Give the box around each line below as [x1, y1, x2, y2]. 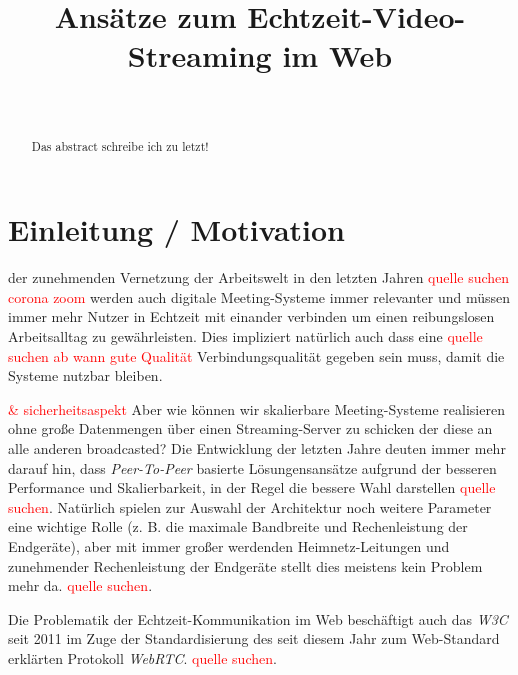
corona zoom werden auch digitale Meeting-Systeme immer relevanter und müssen [8, 286, 511, 307]
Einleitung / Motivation [8, 209, 345, 250]
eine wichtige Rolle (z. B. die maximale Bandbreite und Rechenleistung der [8, 516, 468, 537]
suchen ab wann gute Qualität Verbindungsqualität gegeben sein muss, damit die [8, 345, 505, 366]
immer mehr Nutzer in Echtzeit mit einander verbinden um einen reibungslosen [8, 306, 495, 327]
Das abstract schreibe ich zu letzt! [31, 137, 209, 154]
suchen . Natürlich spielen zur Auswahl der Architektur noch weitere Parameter [8, 496, 492, 517]
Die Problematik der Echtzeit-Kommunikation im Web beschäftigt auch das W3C [8, 608, 508, 629]
